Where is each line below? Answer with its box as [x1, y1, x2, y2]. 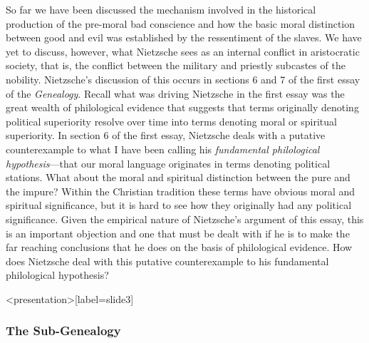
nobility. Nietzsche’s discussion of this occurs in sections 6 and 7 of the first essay [6, 71, 360, 86]
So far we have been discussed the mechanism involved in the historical [6, 2, 316, 16]
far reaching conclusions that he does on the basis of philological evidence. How [6, 240, 353, 255]
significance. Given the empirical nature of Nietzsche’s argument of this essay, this [6, 211, 364, 226]
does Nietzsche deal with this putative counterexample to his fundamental [6, 253, 329, 268]
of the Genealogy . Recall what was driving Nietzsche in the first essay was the [6, 86, 345, 101]
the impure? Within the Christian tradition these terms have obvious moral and [6, 183, 355, 198]
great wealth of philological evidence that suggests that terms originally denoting [6, 100, 359, 115]
